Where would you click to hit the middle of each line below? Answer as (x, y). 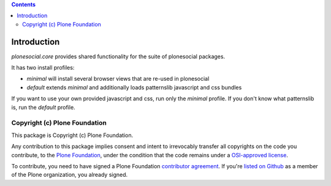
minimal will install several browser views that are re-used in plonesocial (118, 79)
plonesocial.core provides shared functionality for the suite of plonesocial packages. (118, 56)
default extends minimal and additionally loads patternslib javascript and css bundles (134, 87)
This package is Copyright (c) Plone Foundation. (72, 135)
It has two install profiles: (43, 68)
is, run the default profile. (44, 107)
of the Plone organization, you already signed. (70, 175)
